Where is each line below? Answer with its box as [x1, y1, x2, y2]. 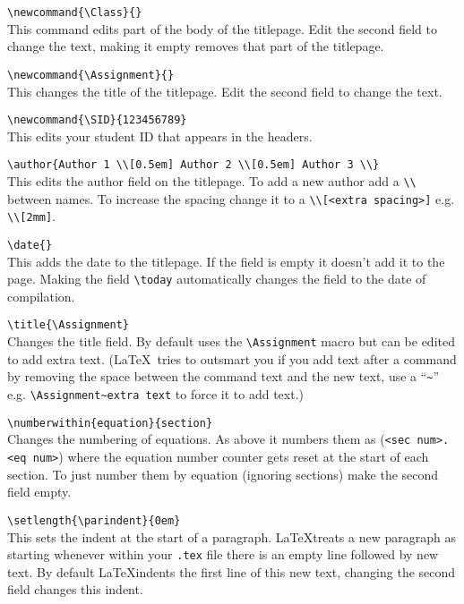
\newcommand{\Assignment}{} [7, 68, 175, 81]
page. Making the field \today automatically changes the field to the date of [7, 269, 426, 288]
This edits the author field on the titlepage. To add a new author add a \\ [7, 172, 417, 190]
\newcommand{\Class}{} [7, 6, 142, 19]
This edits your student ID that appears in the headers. [7, 126, 313, 145]
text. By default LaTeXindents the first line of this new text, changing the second [7, 562, 456, 581]
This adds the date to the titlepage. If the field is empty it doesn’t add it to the [7, 251, 445, 270]
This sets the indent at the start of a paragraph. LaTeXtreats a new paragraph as [7, 527, 456, 546]
